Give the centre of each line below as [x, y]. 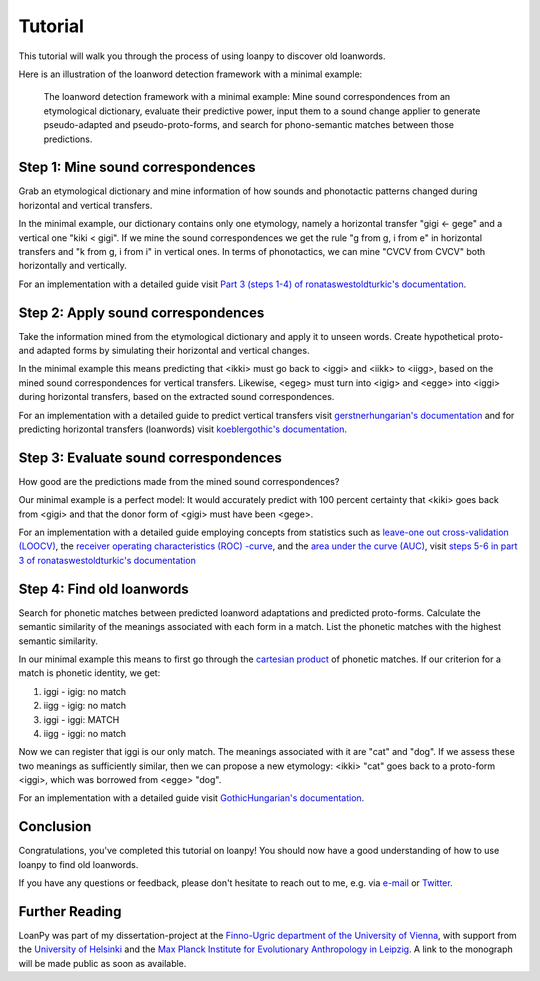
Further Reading [70, 911]
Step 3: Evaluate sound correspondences [150, 457]
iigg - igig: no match [85, 706]
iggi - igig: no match [85, 691]
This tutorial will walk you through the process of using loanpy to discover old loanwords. [202, 56]
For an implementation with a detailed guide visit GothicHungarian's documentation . [191, 798]
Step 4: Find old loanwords [103, 588]
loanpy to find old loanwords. [78, 864]
